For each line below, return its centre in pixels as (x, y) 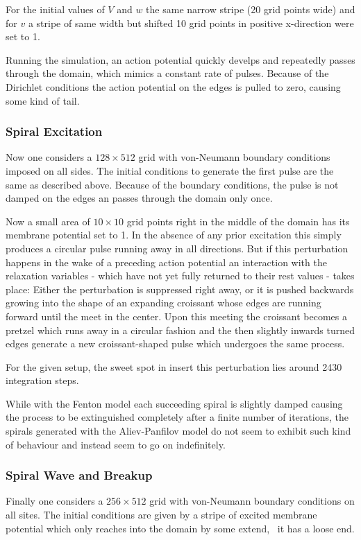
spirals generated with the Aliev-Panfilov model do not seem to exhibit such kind (178, 431)
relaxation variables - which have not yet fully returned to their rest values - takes (180, 276)
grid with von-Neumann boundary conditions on (252, 501)
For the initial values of (55, 9)
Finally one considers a (54, 501)
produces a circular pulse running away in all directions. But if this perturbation (177, 248)
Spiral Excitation (54, 131)
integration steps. (42, 380)
